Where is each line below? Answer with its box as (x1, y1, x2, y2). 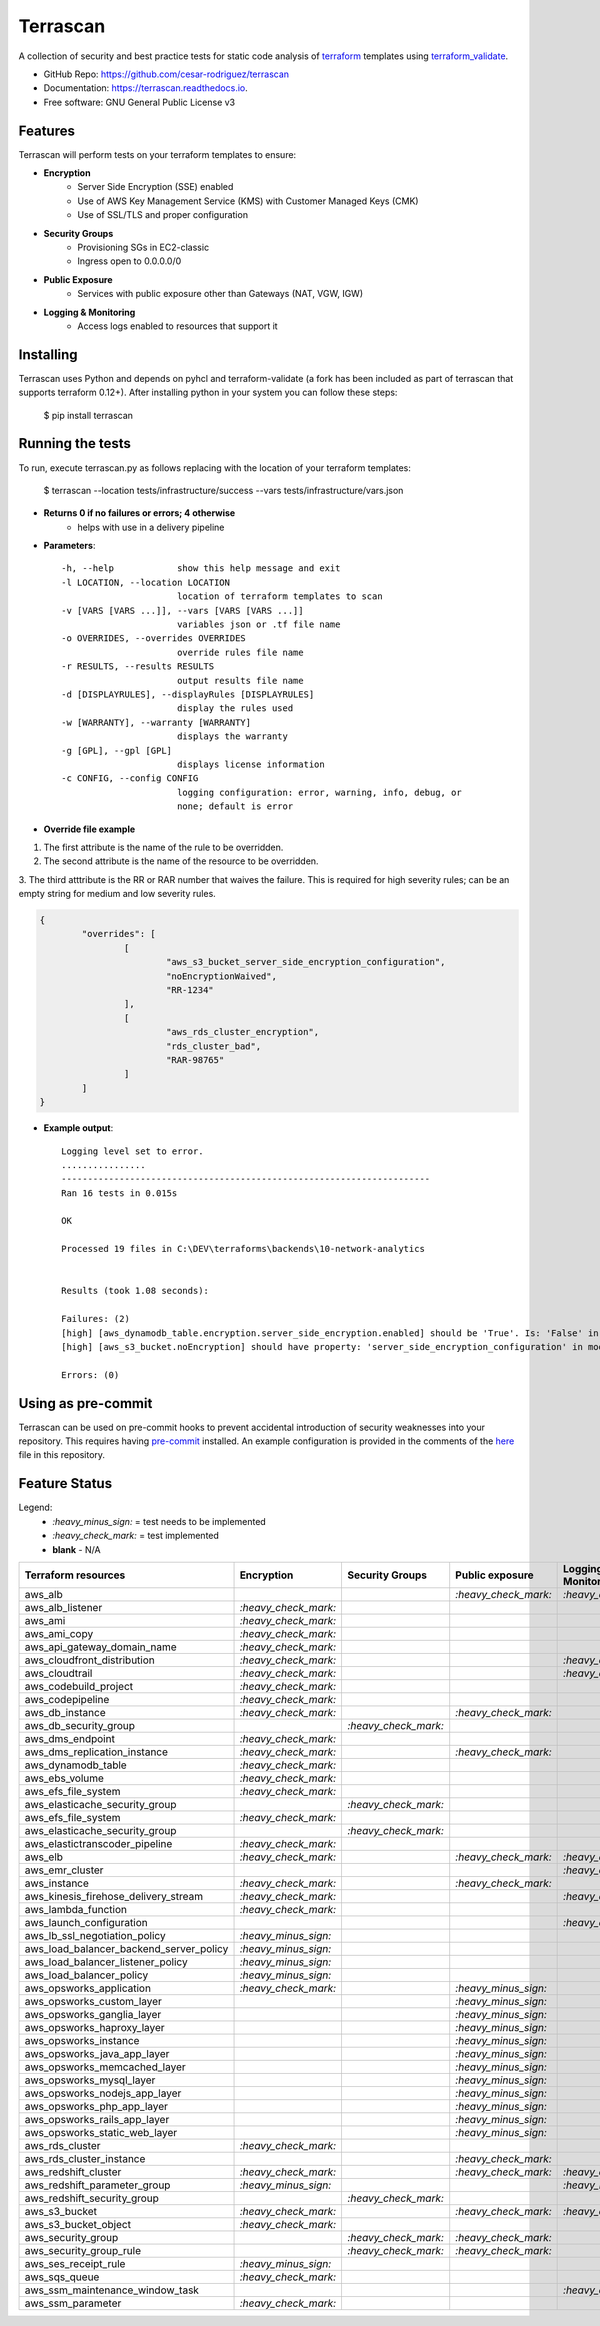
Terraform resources (24, 1568, 126, 1582)
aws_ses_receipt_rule (24, 2256, 126, 2270)
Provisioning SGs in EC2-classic (77, 241, 210, 253)
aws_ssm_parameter (24, 2296, 122, 2310)
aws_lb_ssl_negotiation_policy (24, 1928, 166, 1942)
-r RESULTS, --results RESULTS (61, 661, 215, 672)
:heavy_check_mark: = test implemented (52, 1530, 220, 1542)
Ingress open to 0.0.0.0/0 (77, 255, 182, 267)
